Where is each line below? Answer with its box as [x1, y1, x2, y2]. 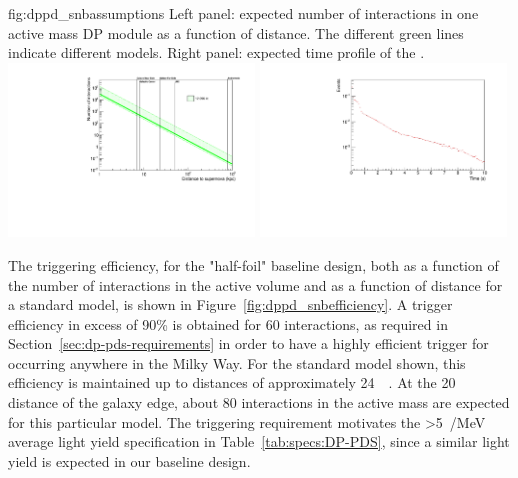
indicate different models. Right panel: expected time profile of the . [8, 42, 425, 63]
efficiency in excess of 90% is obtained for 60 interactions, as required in [8, 313, 448, 334]
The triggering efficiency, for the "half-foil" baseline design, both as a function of [8, 254, 499, 275]
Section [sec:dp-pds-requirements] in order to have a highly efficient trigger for [8, 333, 489, 354]
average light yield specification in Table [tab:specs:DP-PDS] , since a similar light [8, 431, 510, 452]
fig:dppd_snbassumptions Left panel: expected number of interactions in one [8, 3, 479, 23]
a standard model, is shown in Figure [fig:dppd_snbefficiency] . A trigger [8, 294, 453, 315]
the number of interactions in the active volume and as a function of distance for [8, 274, 503, 295]
